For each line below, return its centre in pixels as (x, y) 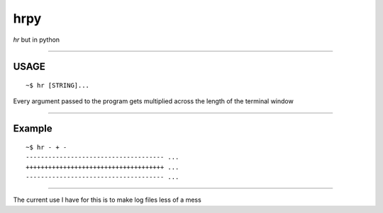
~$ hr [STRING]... (58, 85)
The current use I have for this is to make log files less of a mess (107, 200)
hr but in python (37, 40)
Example (33, 128)
